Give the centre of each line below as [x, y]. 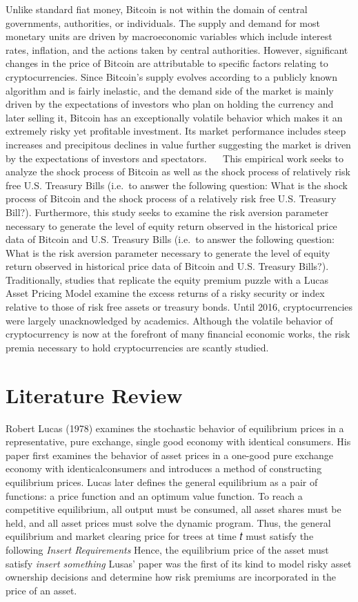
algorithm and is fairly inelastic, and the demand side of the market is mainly [170, 90]
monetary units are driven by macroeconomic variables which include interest [169, 36]
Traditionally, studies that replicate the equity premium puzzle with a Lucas [167, 279]
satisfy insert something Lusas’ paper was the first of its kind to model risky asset [179, 563]
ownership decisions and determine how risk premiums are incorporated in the [171, 577]
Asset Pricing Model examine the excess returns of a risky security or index [165, 293]
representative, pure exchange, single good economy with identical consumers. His [178, 441]
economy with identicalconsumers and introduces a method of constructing [164, 468]
